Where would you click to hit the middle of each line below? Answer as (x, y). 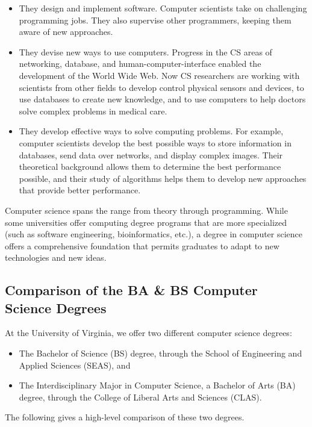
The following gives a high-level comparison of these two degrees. (125, 417)
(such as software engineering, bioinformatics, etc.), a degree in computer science (154, 234)
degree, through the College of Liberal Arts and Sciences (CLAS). (140, 397)
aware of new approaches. (66, 32)
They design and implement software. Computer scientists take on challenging (163, 8)
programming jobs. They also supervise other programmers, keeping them (155, 20)
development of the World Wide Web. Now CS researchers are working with (159, 75)
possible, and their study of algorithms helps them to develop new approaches (163, 178)
